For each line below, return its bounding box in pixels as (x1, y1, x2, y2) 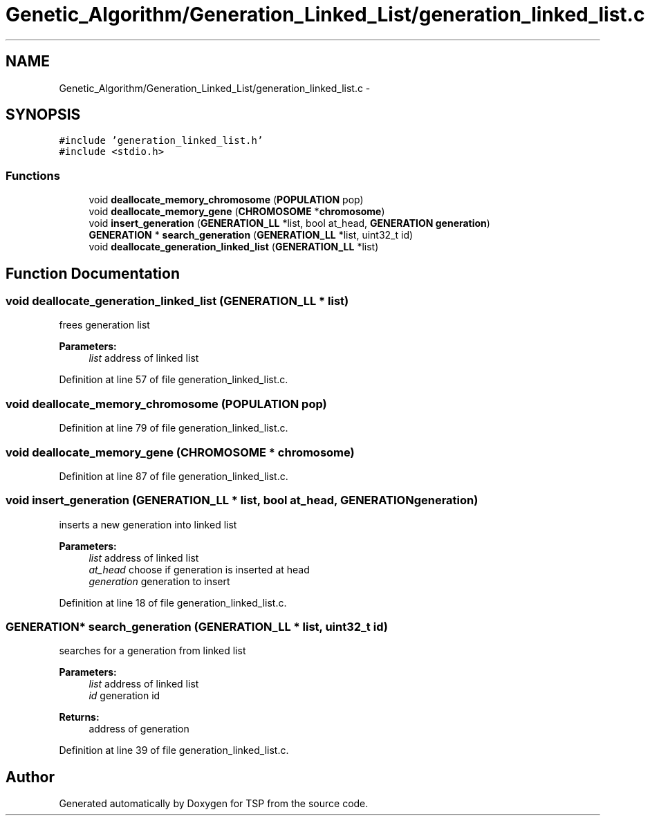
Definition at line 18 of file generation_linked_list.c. (59, 596, 287, 609)
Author (6, 768, 55, 786)
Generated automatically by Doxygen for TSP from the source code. (59, 797, 369, 810)
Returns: (59, 711, 100, 723)
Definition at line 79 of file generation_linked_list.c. (59, 422, 288, 434)
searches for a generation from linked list (59, 645, 246, 657)
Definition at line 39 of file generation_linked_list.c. (59, 744, 289, 757)
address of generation (89, 723, 189, 735)
